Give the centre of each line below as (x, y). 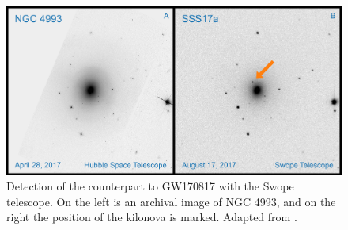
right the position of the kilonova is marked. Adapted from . (152, 217)
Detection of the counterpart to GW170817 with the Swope (150, 186)
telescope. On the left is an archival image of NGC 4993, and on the (171, 201)
